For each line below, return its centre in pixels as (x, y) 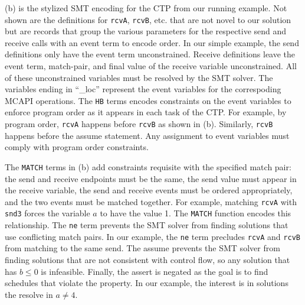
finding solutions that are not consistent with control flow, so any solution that (147, 259)
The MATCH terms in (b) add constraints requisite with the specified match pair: (148, 166)
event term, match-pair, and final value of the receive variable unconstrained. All (151, 66)
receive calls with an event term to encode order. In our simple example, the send (152, 42)
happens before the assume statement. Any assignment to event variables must (147, 135)
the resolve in (29, 294)
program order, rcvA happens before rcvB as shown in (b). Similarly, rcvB (139, 124)
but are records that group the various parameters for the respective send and (146, 31)
